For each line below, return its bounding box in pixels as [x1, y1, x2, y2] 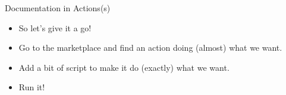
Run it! [18, 81, 45, 93]
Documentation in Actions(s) [5, 2, 111, 14]
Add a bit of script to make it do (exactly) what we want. [18, 61, 230, 73]
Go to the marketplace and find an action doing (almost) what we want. [18, 41, 282, 54]
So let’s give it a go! [18, 21, 92, 34]
